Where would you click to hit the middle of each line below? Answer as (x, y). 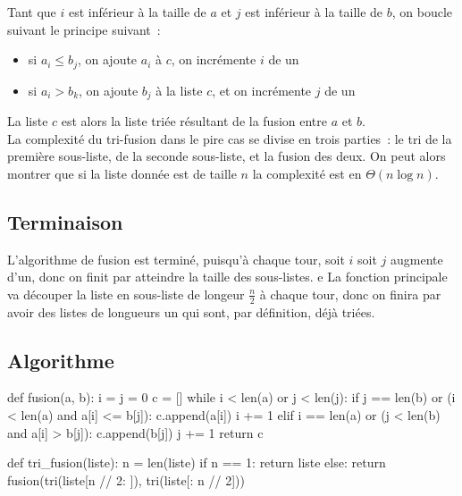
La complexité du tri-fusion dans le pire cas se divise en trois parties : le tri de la (230, 138)
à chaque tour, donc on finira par (350, 294)
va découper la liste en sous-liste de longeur (126, 294)
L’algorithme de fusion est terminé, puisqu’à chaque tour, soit (176, 259)
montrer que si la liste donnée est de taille (122, 173)
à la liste (179, 90)
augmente (417, 259)
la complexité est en (307, 173)
